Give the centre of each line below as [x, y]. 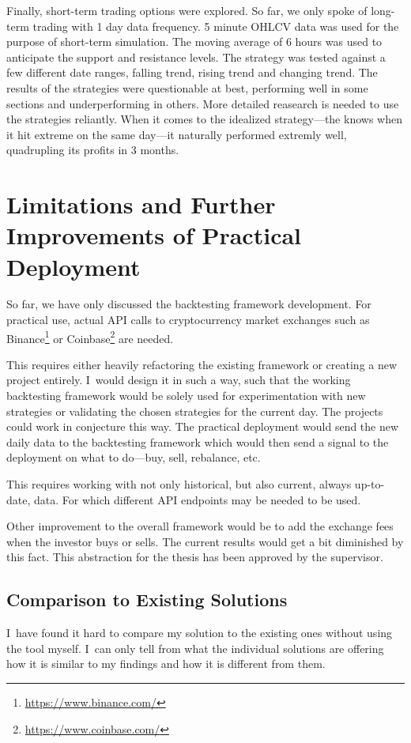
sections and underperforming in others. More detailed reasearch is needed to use [203, 103]
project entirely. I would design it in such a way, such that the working [179, 380]
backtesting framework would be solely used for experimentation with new [186, 396]
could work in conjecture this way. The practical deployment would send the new [203, 426]
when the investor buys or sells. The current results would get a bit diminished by [205, 541]
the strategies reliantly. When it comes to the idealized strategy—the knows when [204, 119]
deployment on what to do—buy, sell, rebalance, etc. [134, 457]
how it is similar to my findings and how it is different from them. [166, 664]
